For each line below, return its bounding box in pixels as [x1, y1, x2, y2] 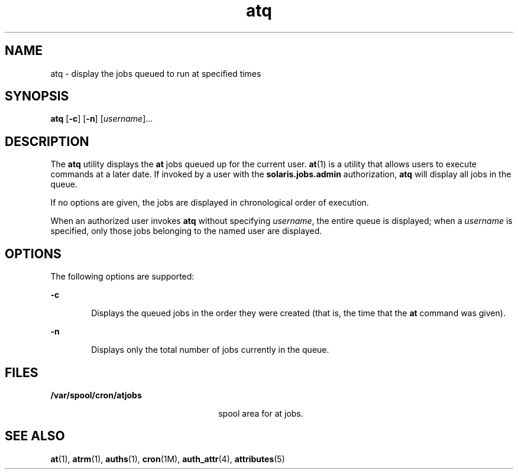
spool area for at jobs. [218, 408, 303, 418]
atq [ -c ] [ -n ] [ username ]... [50, 113, 153, 124]
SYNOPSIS [5, 89, 69, 104]
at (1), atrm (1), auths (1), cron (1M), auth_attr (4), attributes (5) [50, 453, 285, 464]
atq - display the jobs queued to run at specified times [50, 68, 261, 79]
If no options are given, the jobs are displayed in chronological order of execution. [50, 197, 369, 208]
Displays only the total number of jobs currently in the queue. [91, 345, 329, 355]
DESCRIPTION [5, 134, 89, 149]
